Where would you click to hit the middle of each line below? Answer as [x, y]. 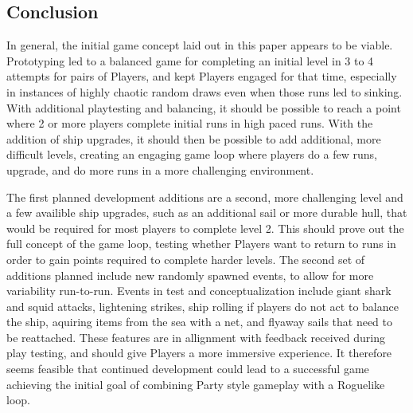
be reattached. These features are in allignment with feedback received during [196, 337]
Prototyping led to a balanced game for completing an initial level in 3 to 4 [190, 60]
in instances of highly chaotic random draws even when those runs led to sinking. [205, 91]
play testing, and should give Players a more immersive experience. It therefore [199, 353]
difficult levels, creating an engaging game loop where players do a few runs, [192, 154]
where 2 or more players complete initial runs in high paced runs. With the [190, 123]
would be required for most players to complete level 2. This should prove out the [205, 228]
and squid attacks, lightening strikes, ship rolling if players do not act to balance [203, 306]
